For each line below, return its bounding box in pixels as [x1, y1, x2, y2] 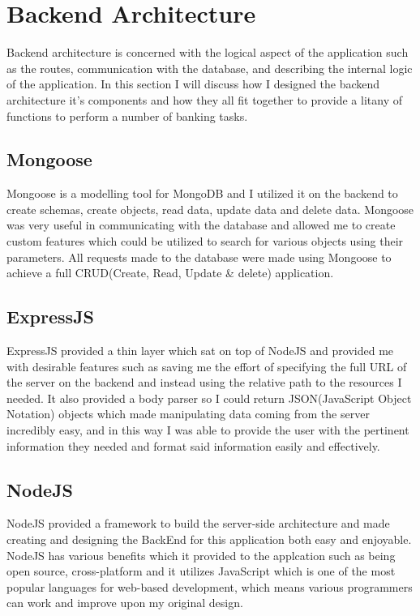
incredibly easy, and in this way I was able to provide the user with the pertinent [6, 421, 409, 438]
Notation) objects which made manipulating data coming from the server [6, 405, 370, 422]
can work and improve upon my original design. [6, 594, 243, 611]
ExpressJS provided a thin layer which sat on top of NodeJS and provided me [6, 342, 394, 359]
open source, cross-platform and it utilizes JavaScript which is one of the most [6, 563, 396, 580]
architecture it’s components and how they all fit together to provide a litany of [6, 91, 402, 108]
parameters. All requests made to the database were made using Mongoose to [6, 248, 392, 265]
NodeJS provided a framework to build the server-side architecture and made [6, 515, 390, 532]
